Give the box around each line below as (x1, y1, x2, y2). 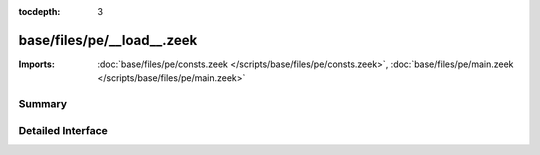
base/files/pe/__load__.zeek (18, 31, 198, 49)
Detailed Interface (18, 123, 109, 137)
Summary (18, 97, 68, 111)
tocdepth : (18, 6, 61, 17)
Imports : (18, 58, 55, 70)
